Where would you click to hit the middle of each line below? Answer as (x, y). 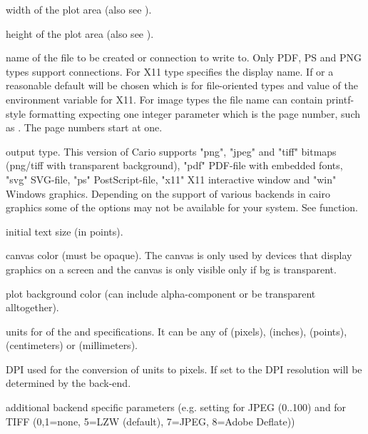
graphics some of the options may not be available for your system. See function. (182, 207)
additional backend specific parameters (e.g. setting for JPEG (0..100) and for (176, 407)
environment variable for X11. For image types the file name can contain (164, 99)
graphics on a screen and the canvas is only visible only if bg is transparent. (171, 269)
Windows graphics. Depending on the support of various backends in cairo (168, 193)
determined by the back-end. (68, 383)
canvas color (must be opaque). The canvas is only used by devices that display (179, 255)
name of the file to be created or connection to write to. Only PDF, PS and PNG (184, 57)
